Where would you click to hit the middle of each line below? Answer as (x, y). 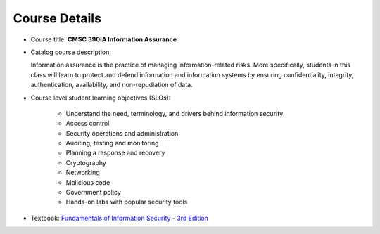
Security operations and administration (122, 133)
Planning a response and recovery (115, 153)
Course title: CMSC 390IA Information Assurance (104, 39)
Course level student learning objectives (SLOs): (101, 98)
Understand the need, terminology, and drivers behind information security (175, 113)
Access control (88, 124)
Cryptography (86, 162)
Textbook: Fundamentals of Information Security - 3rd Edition (120, 218)
